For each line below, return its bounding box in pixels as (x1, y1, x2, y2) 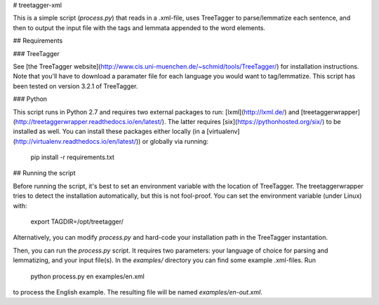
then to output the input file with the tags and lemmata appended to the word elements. (13, 23, 266, 32)
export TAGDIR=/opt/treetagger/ (30, 217, 124, 226)
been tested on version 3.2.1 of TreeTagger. (13, 81, 138, 90)
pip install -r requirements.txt (30, 153, 115, 161)
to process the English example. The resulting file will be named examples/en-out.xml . (13, 287, 262, 296)
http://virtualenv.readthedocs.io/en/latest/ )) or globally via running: (15, 137, 208, 145)
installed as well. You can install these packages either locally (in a (13, 127, 206, 136)
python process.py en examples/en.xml (30, 272, 145, 280)
